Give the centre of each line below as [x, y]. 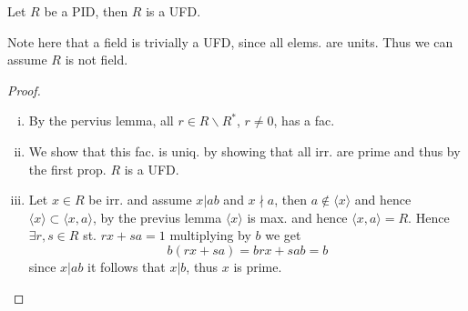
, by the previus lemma [157, 217]
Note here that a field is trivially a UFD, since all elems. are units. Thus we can [230, 41]
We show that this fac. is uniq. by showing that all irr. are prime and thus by [244, 150]
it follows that [127, 266]
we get [283, 235]
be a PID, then [86, 11]
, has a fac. [304, 120]
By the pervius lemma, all [101, 120]
